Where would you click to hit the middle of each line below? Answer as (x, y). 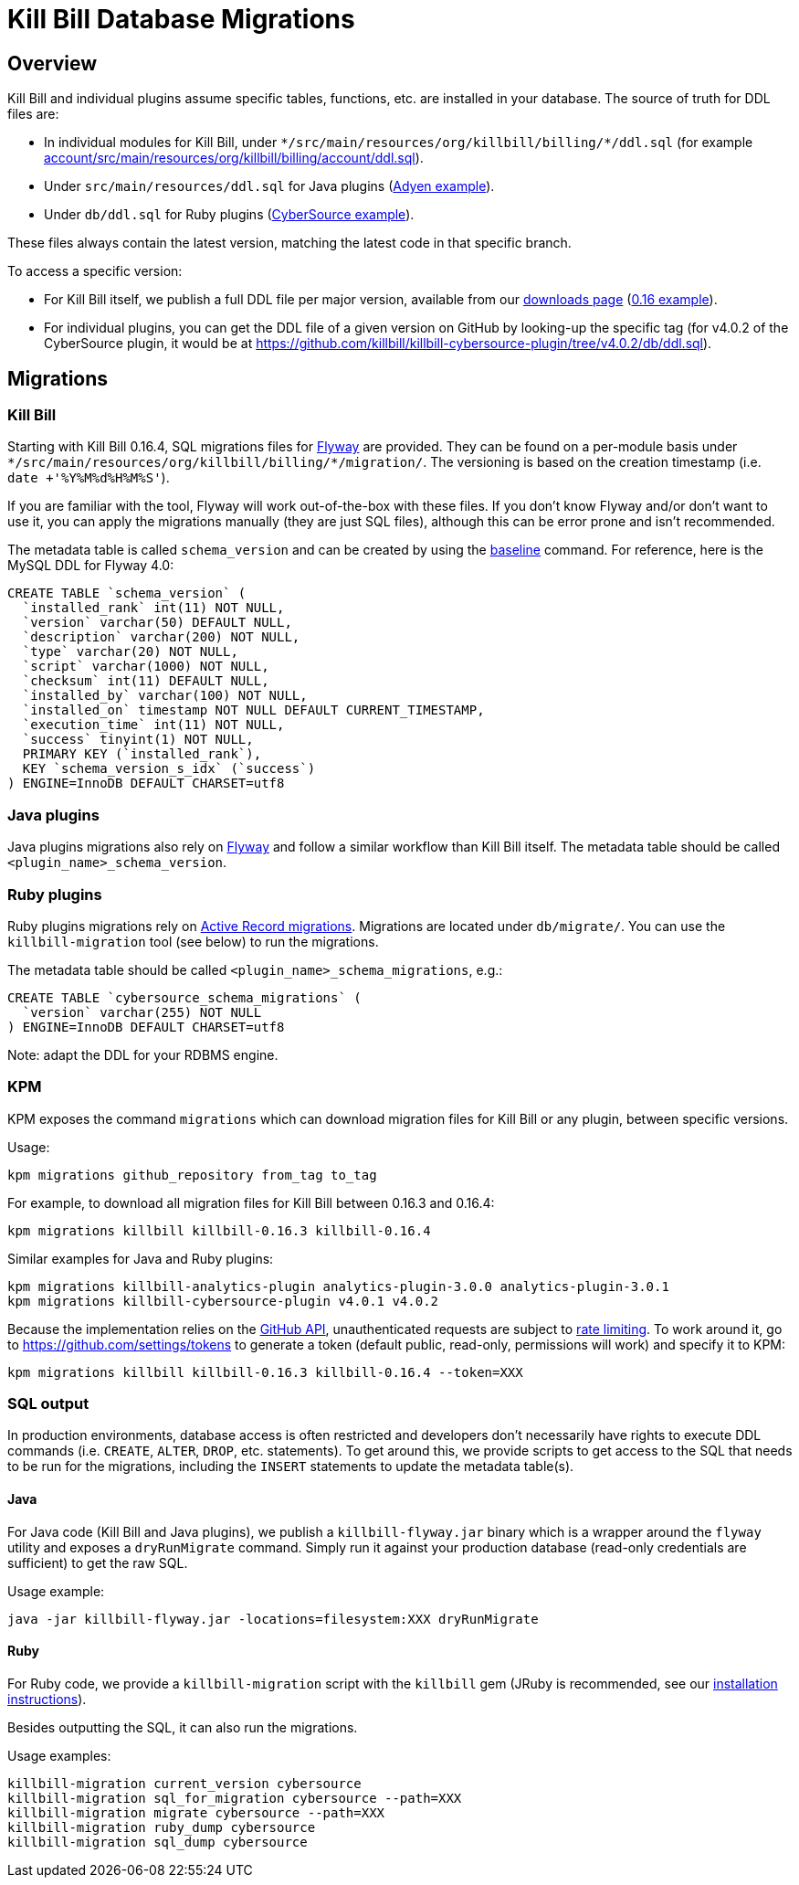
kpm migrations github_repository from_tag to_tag (192, 1175)
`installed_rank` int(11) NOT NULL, (153, 608)
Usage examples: (59, 1755)
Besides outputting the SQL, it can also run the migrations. (183, 1727)
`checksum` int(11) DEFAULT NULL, (146, 681)
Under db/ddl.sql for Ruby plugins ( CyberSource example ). (229, 215)
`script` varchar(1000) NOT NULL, (146, 667)
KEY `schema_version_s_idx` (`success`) (169, 769)
